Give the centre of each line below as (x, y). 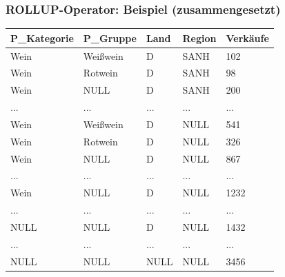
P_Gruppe (110, 38)
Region (199, 38)
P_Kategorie (42, 38)
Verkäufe (247, 38)
